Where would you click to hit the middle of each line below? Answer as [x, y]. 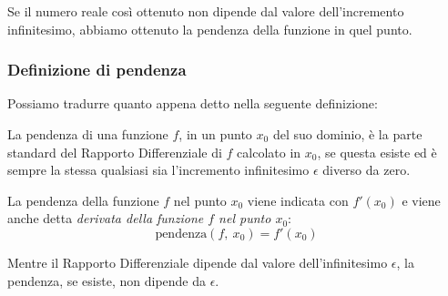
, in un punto [215, 134]
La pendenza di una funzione [88, 134]
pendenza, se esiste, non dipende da [107, 280]
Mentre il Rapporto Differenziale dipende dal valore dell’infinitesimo [198, 262]
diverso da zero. [367, 170]
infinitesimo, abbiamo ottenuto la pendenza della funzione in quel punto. [210, 29]
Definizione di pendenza [97, 70]
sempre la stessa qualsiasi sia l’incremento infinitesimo [158, 170]
